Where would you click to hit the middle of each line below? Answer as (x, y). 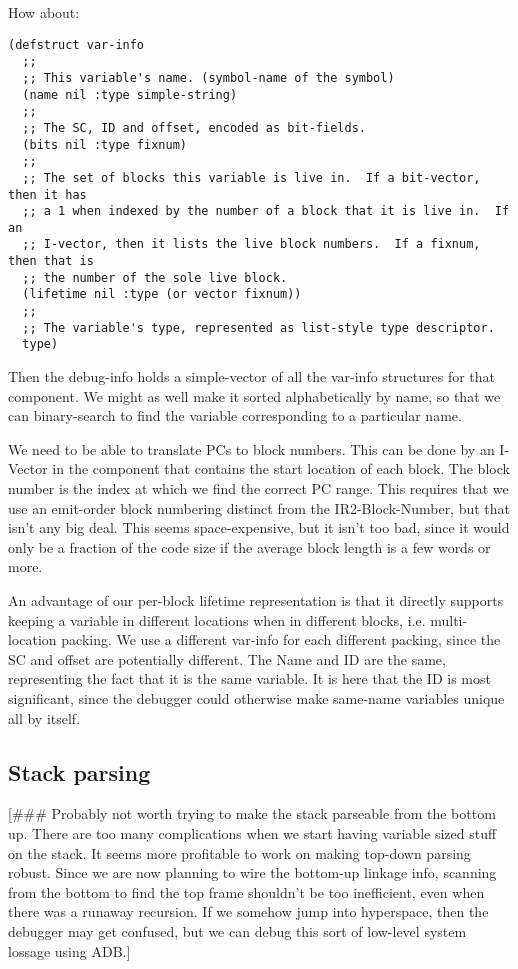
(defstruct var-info (76, 44)
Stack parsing (79, 771)
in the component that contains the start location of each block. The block (281, 468)
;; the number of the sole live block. (155, 277)
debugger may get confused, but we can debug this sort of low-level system (237, 930)
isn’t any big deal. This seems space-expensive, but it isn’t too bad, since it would (259, 527)
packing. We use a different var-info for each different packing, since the (281, 639)
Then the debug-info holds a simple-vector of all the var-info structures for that (252, 376)
